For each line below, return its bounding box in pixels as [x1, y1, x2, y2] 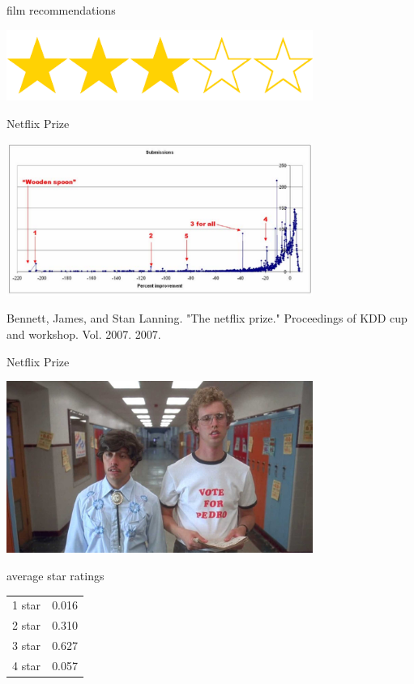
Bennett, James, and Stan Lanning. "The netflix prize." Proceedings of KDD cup [6, 310, 408, 327]
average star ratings [6, 566, 105, 584]
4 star [12, 656, 41, 673]
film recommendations [6, 2, 116, 18]
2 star [12, 617, 41, 634]
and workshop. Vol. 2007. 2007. [6, 325, 161, 342]
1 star [12, 596, 41, 613]
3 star [12, 636, 41, 653]
